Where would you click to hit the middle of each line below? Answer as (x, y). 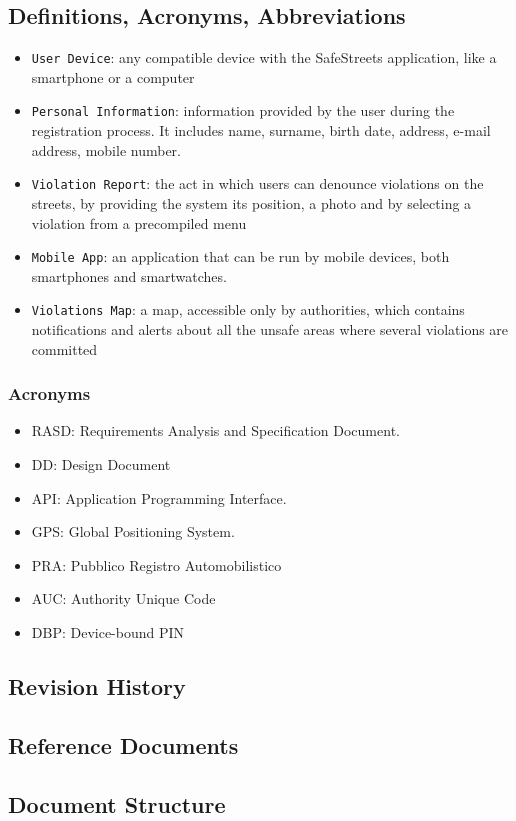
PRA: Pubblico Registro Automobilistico (156, 564)
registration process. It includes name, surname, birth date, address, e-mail (261, 130)
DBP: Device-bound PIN (108, 632)
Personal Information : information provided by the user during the (243, 110)
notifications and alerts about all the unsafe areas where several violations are (270, 329)
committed (64, 348)
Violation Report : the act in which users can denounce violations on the (257, 183)
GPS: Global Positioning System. (133, 531)
